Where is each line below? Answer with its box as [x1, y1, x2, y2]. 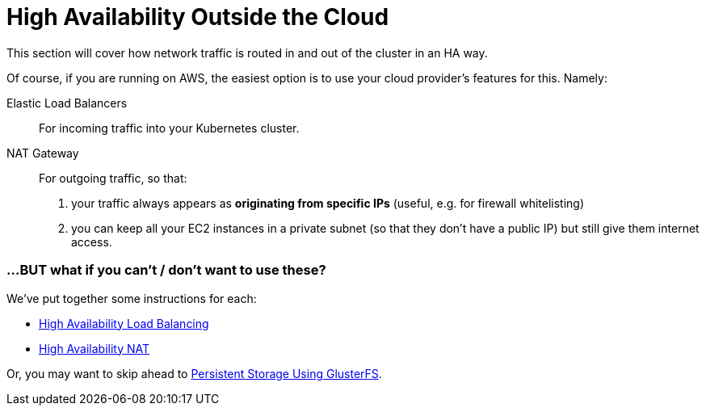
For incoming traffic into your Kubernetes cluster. [39, 120, 300, 135]
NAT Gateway [6, 145, 79, 160]
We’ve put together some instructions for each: [6, 291, 257, 305]
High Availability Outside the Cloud [6, 3, 389, 31]
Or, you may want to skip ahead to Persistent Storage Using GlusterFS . [6, 366, 382, 380]
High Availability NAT [39, 341, 150, 355]
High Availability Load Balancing [39, 316, 209, 330]
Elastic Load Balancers [6, 95, 128, 110]
